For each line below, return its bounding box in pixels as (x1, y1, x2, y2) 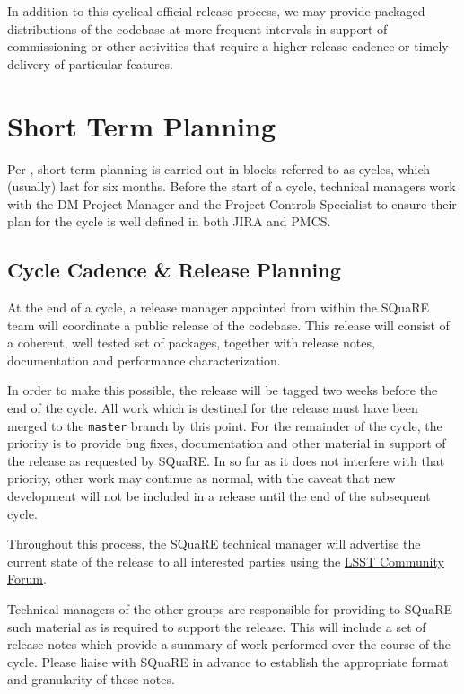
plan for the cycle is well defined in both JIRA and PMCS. (7, 212, 331, 231)
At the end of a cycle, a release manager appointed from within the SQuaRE (7, 298, 429, 317)
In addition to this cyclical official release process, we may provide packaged (7, 2, 425, 20)
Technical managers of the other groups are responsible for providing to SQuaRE (7, 600, 453, 619)
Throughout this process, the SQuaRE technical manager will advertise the (7, 534, 421, 553)
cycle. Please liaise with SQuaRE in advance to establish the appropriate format (7, 652, 449, 671)
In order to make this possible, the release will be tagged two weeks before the (7, 381, 438, 400)
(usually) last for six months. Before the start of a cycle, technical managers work (7, 177, 456, 196)
